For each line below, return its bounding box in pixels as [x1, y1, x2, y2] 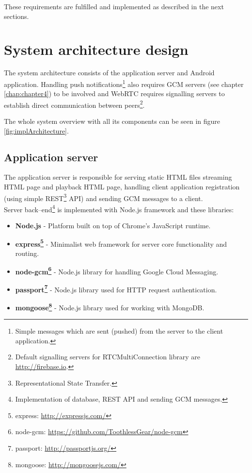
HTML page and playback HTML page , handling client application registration [4, 181, 240, 191]
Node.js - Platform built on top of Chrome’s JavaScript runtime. [15, 220, 211, 231]
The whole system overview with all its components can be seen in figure [4, 116, 220, 126]
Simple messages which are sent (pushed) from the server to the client [15, 326, 223, 336]
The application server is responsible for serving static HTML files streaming [4, 172, 232, 182]
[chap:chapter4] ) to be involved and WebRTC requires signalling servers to [4, 88, 225, 99]
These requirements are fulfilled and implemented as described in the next [4, 1, 224, 11]
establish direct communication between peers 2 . [4, 98, 145, 110]
